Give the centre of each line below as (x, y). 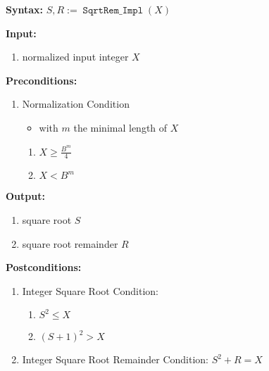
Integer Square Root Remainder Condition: (115, 359)
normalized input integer (75, 57)
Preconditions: (42, 80)
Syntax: (24, 9)
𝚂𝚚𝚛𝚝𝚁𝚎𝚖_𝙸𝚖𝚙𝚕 (113, 11)
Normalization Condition (76, 104)
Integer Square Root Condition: (90, 290)
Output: (25, 196)
